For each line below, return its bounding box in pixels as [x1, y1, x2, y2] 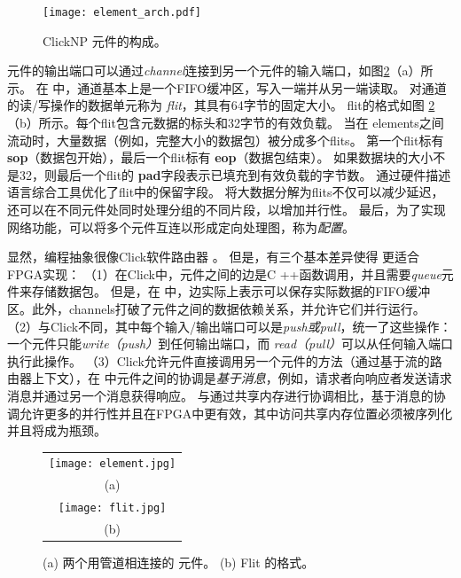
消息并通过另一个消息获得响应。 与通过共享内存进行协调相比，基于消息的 [7, 386, 434, 404]
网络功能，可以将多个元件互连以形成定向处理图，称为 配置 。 [7, 217, 355, 236]
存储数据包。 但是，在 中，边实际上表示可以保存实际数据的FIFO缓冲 [31, 282, 431, 301]
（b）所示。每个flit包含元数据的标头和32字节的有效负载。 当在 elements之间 [7, 113, 444, 132]
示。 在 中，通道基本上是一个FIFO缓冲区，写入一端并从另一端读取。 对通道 [7, 78, 447, 97]
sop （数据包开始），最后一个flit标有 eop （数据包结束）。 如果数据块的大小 [7, 148, 434, 167]
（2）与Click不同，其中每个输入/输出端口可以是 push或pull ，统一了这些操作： [7, 316, 452, 335]
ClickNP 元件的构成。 [43, 31, 167, 50]
